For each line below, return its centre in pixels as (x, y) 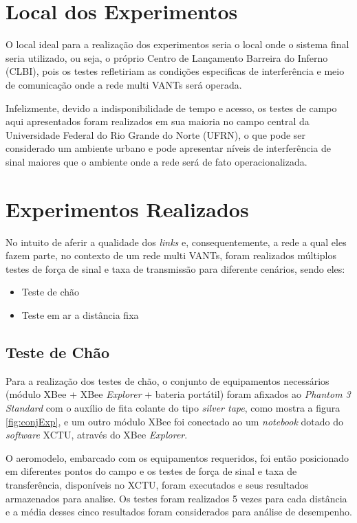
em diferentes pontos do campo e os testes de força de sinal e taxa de (151, 471)
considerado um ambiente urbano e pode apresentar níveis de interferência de (168, 148)
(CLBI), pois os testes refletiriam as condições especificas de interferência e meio (175, 71)
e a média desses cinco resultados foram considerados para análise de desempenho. (179, 512)
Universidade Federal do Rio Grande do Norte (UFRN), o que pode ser (156, 134)
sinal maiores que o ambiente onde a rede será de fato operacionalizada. (156, 161)
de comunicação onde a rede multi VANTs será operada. (124, 84)
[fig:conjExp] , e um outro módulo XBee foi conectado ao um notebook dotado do (175, 421)
